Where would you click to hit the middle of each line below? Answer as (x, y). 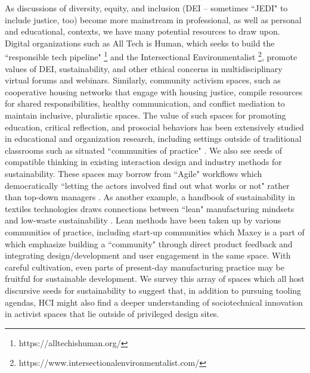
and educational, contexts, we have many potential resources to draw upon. (142, 31)
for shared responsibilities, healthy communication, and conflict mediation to (145, 103)
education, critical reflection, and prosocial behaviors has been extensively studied (154, 127)
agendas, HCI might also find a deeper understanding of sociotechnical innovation (154, 302)
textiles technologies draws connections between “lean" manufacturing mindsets (150, 208)
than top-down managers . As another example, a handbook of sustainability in (150, 197)
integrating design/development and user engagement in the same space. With (148, 255)
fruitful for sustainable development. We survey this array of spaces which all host (155, 279)
